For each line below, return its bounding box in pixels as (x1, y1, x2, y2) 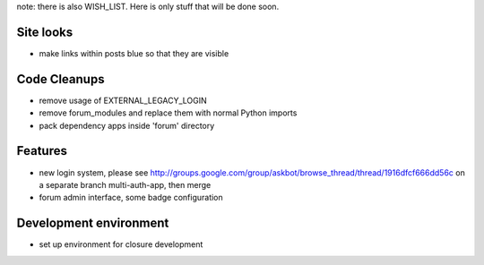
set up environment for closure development (39, 239, 203, 250)
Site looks (16, 24, 73, 39)
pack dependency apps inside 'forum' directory (39, 120, 215, 131)
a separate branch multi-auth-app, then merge (39, 179, 212, 190)
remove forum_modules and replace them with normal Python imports (39, 107, 298, 118)
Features (16, 143, 67, 158)
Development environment (16, 216, 169, 231)
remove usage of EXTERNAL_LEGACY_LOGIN (39, 95, 208, 106)
